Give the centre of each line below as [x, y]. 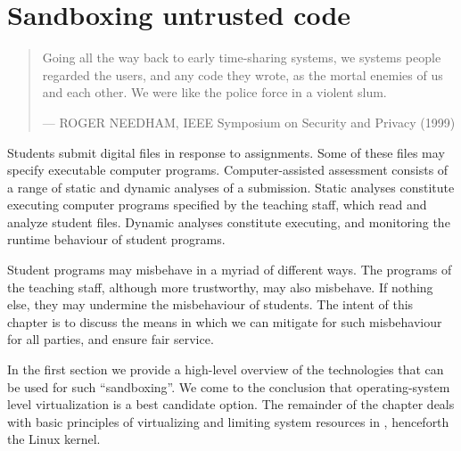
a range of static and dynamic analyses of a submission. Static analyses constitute [231, 187]
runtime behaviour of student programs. [116, 239]
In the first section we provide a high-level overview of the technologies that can [226, 369]
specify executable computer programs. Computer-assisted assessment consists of [228, 170]
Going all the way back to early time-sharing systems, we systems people [242, 57]
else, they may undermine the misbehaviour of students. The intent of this [210, 304]
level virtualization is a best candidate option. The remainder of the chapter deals [231, 404]
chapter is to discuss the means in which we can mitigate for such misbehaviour [225, 321]
